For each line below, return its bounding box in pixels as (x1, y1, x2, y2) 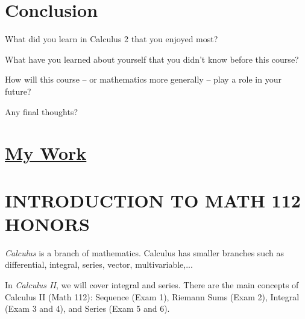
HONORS (5, 211, 90, 236)
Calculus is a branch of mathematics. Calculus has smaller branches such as (5, 246, 284, 259)
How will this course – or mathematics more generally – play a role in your (5, 73, 281, 86)
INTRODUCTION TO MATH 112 (5, 188, 301, 212)
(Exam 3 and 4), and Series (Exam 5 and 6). (5, 302, 170, 315)
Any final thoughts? (5, 105, 78, 118)
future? (5, 84, 31, 97)
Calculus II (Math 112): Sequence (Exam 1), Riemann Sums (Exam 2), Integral (5, 290, 300, 303)
